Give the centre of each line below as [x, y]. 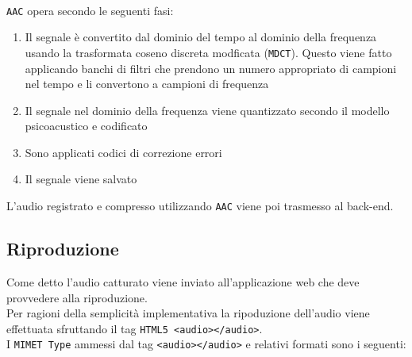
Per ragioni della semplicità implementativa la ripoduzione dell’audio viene [188, 313]
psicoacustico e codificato [86, 126]
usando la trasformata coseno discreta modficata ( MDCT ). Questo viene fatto [208, 52]
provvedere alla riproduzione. [77, 297]
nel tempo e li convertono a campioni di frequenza [147, 84]
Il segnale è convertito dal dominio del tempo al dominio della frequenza [201, 37]
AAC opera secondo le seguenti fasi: [90, 10]
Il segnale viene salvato [81, 179]
